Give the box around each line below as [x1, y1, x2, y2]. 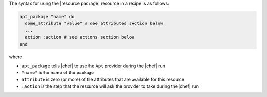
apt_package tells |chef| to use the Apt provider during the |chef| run [21, 63, 166, 69]
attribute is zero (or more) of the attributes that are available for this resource [21, 76, 185, 82]
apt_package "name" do [19, 14, 75, 19]
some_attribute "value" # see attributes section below [25, 21, 163, 26]
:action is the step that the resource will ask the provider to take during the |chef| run [21, 83, 199, 89]
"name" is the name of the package [21, 70, 94, 75]
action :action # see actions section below [25, 34, 134, 40]
